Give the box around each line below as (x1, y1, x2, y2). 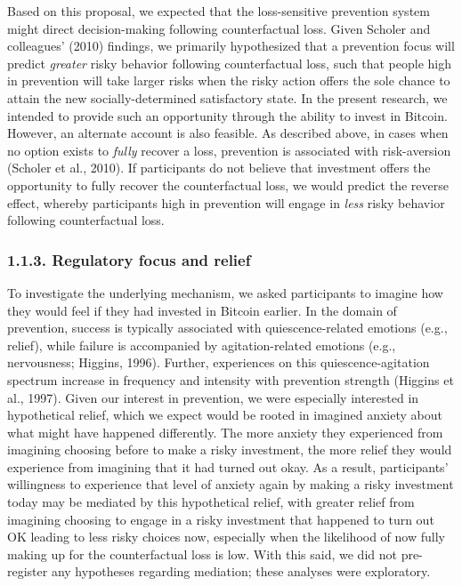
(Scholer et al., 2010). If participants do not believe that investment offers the (7, 158, 431, 177)
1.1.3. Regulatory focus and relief (7, 248, 251, 270)
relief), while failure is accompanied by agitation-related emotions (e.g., (7, 335, 396, 354)
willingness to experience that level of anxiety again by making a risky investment (7, 475, 454, 494)
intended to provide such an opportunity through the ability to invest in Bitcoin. (7, 106, 448, 124)
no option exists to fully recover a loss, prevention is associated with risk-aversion (7, 140, 451, 159)
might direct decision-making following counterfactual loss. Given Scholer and (7, 19, 431, 37)
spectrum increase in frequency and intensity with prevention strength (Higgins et (7, 370, 454, 389)
